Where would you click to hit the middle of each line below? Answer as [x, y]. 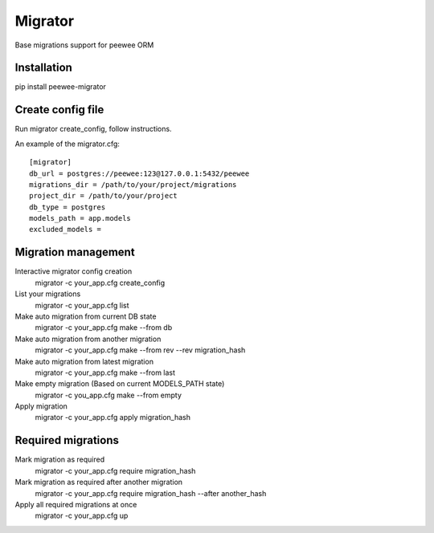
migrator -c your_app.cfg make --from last [105, 372]
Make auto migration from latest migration [84, 361]
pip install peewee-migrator [60, 87]
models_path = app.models [80, 218]
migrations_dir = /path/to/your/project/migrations [133, 184]
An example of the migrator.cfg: [68, 144]
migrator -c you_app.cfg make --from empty [108, 395]
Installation [43, 68]
